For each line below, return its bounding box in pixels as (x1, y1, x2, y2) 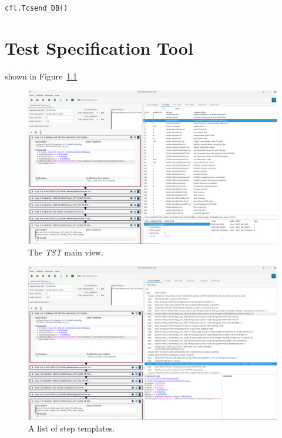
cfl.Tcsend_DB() (5, 4, 68, 12)
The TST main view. (28, 245, 103, 258)
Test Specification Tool (5, 35, 193, 59)
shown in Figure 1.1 (5, 69, 78, 82)
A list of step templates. (28, 422, 115, 434)
